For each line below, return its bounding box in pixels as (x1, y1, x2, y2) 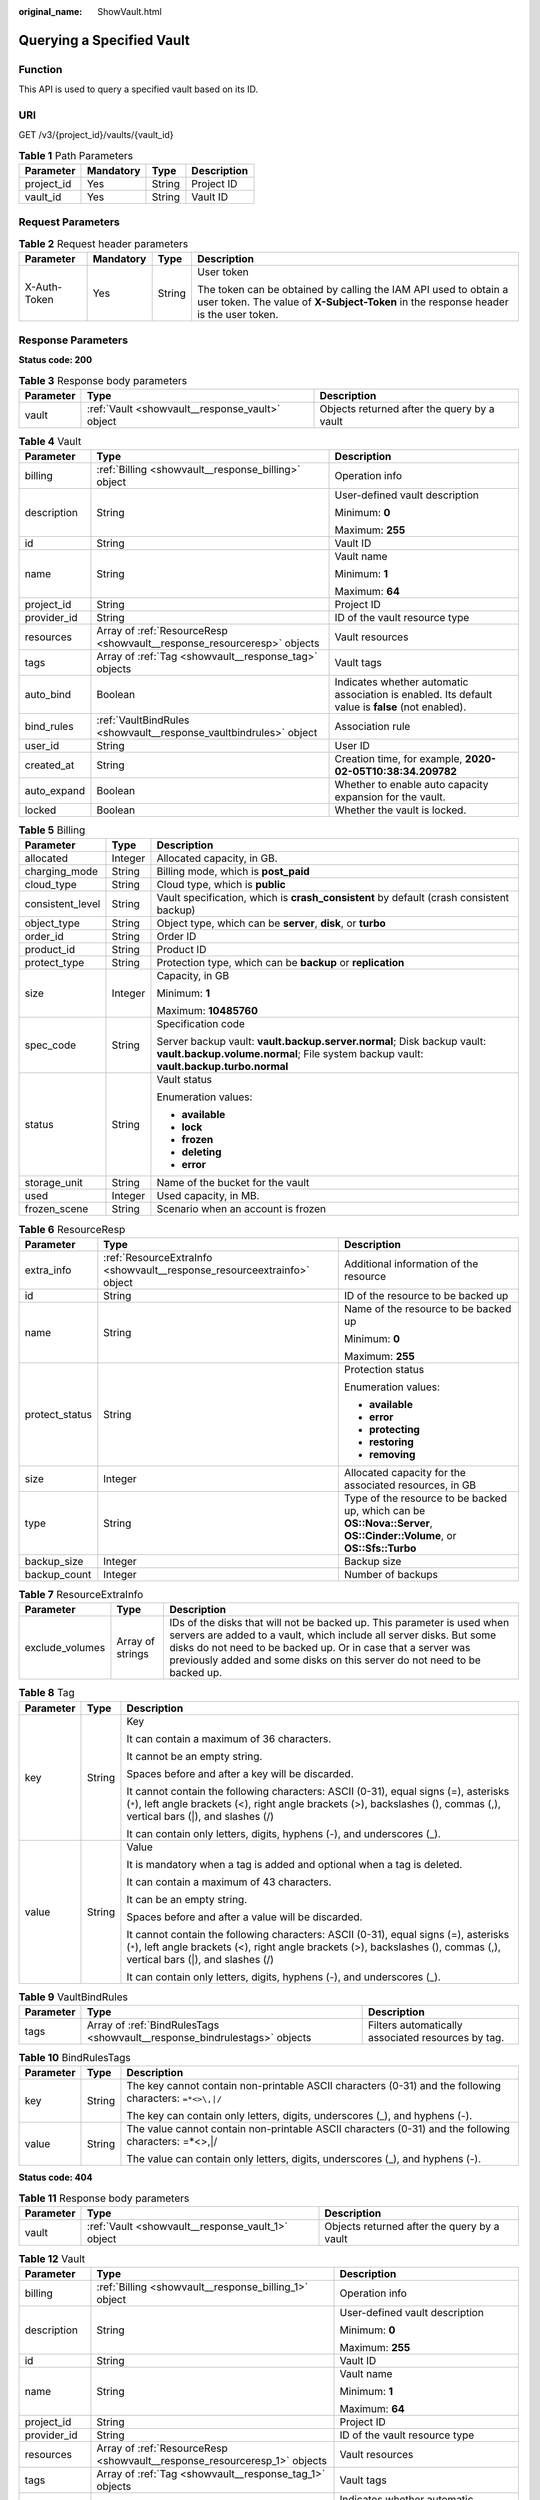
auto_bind (24, 688, 72, 702)
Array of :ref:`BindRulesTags (86, 2018, 220, 2032)
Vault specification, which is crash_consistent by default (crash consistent (156, 891, 510, 905)
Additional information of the (343, 1256, 479, 1270)
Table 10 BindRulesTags (18, 2051, 131, 2065)
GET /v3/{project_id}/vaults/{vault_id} (18, 129, 174, 141)
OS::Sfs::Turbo (343, 1541, 417, 1555)
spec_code (24, 1038, 77, 1052)
